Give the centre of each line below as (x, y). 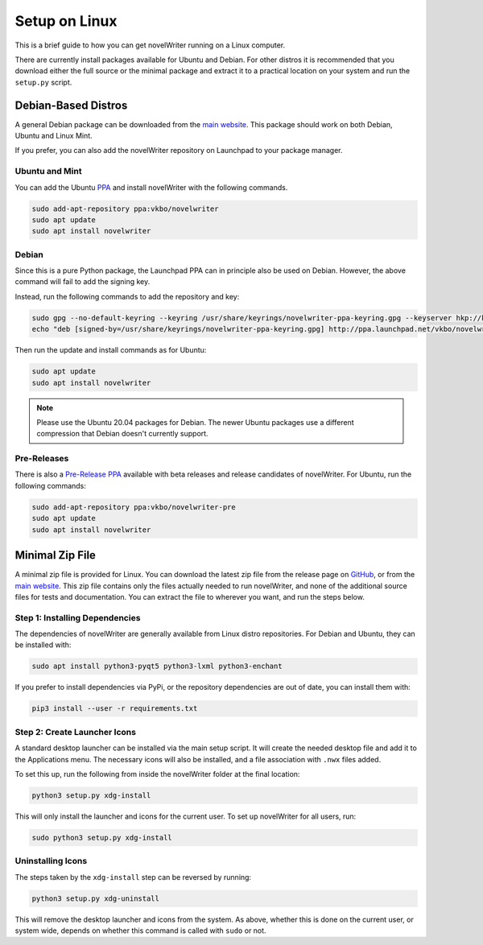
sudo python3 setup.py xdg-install (102, 838)
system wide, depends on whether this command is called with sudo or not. (140, 931)
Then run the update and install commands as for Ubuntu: (111, 350)
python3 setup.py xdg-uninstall (96, 898)
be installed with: (43, 645)
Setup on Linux (66, 21)
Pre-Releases (42, 459)
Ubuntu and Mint (48, 171)
